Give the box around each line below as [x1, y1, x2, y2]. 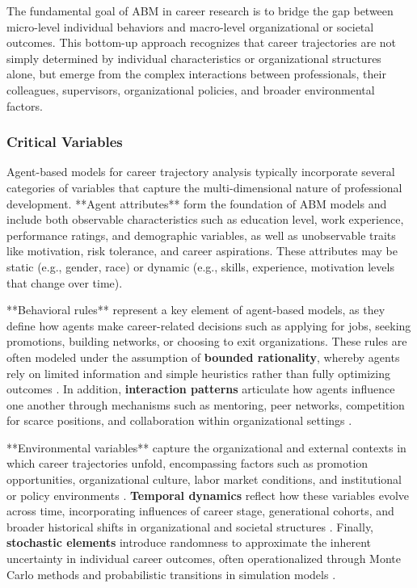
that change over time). [6, 274, 123, 291]
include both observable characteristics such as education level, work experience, [6, 211, 404, 228]
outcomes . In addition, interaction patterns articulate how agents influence [6, 380, 395, 397]
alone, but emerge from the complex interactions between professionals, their [6, 65, 386, 82]
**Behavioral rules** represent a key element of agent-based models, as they [6, 301, 385, 318]
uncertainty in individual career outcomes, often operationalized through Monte [6, 550, 401, 567]
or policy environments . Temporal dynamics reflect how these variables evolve [6, 486, 410, 503]
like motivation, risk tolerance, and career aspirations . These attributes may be [6, 242, 398, 259]
